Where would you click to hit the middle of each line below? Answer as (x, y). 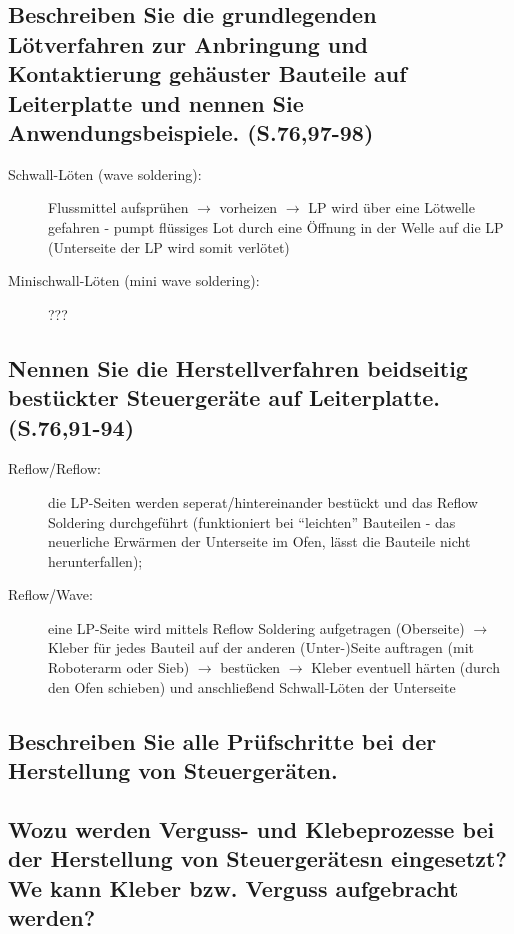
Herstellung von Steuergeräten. (173, 770)
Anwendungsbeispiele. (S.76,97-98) (191, 131)
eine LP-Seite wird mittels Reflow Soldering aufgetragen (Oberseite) (256, 627)
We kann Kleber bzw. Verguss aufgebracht (233, 887)
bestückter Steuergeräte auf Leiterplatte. (224, 397)
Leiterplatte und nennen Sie (156, 102)
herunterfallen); (95, 560)
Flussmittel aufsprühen (118, 207)
